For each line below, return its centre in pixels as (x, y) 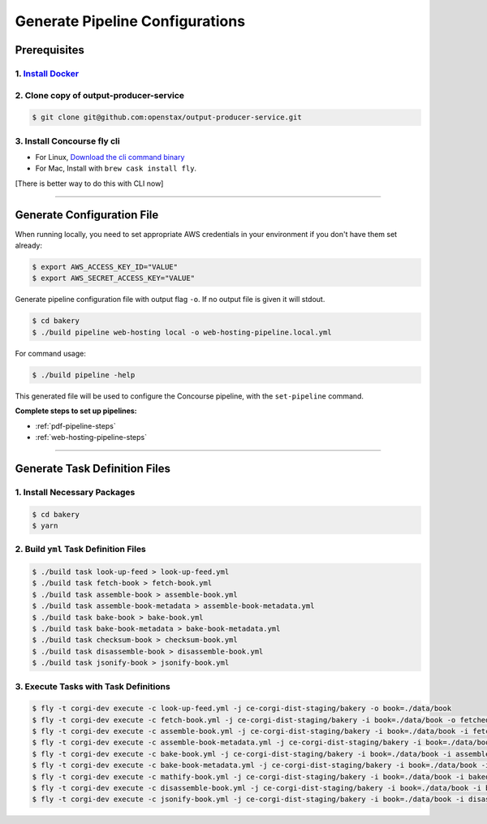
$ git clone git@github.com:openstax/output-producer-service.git (167, 117)
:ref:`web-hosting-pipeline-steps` (91, 437)
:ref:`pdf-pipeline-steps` (76, 425)
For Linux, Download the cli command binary (110, 157)
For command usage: (51, 353)
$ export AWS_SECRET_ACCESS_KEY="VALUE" (113, 278)
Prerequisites (50, 50)
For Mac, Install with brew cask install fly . (116, 168)
